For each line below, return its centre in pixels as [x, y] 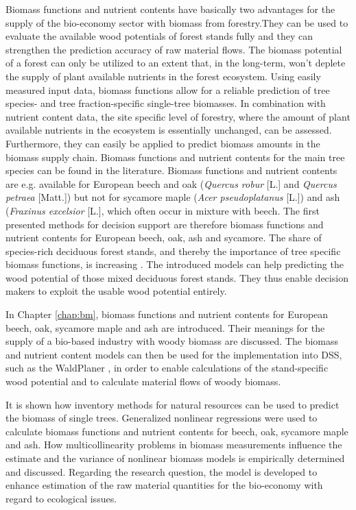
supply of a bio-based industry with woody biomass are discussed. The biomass [172, 341]
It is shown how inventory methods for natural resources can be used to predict [173, 404]
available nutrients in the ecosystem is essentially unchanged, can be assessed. [169, 130]
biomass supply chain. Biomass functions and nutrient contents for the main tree [175, 157]
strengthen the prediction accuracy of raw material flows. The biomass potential [174, 49]
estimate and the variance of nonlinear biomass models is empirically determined [175, 458]
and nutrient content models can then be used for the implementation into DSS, [174, 354]
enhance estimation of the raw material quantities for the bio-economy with [164, 485]
